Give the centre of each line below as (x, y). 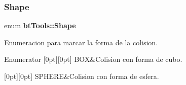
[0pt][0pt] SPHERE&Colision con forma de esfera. (82, 76)
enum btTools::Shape (40, 25)
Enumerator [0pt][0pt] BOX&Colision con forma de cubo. (93, 59)
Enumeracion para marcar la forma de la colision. (81, 42)
